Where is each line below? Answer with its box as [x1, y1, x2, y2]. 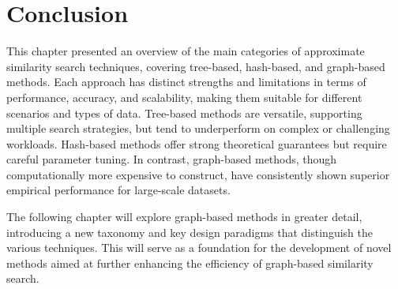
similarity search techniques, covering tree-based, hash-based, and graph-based [6, 58, 385, 74]
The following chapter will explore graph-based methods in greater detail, [6, 208, 362, 225]
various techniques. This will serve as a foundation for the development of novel [6, 239, 392, 256]
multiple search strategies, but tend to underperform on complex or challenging [6, 120, 390, 137]
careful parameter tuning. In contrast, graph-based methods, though [6, 151, 337, 167]
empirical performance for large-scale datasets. [6, 182, 231, 198]
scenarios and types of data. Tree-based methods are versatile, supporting [6, 104, 362, 121]
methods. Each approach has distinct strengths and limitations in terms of [6, 73, 366, 90]
